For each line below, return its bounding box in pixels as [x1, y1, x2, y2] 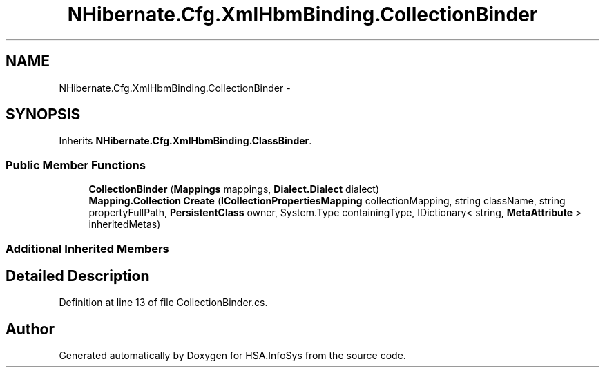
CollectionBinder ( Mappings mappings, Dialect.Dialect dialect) [88, 183, 380, 195]
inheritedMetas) [88, 218, 161, 231]
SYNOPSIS [6, 106, 81, 124]
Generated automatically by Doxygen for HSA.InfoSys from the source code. [59, 350, 406, 362]
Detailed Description [6, 267, 150, 285]
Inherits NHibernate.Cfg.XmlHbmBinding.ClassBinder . [59, 135, 312, 147]
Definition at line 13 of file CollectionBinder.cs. [59, 296, 268, 309]
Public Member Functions [6, 157, 146, 172]
